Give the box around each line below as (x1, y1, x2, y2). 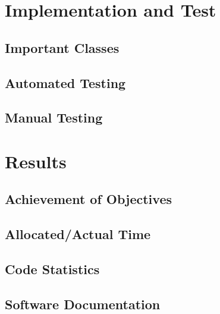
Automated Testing (5, 73, 126, 92)
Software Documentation (5, 294, 161, 313)
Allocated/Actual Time (5, 225, 151, 243)
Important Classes (5, 38, 120, 56)
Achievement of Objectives (5, 190, 172, 208)
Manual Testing (5, 108, 103, 127)
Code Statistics (5, 260, 100, 278)
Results (5, 149, 67, 173)
